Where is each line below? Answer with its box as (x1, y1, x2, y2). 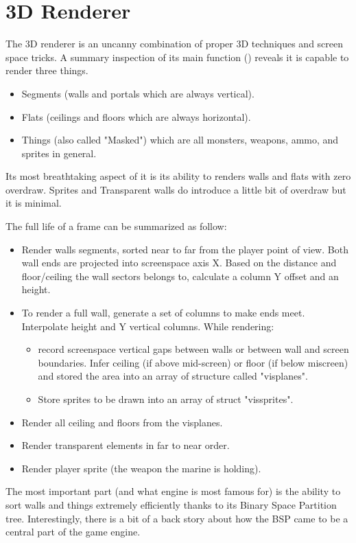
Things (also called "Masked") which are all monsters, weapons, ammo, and (21, 132, 339, 147)
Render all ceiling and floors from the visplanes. (21, 415, 223, 429)
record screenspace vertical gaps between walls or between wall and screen (38, 342, 349, 356)
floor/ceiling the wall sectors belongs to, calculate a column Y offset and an (21, 268, 339, 283)
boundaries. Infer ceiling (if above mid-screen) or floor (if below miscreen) (38, 355, 348, 369)
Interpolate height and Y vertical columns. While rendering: (21, 319, 274, 333)
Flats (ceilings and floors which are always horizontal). (21, 109, 251, 124)
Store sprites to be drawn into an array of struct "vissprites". (38, 392, 294, 406)
